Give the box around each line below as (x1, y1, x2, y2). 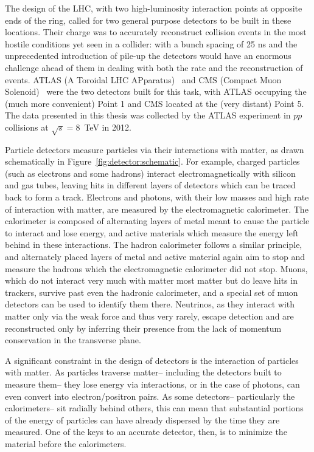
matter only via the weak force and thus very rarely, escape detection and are (5, 310, 294, 323)
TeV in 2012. (84, 120, 131, 133)
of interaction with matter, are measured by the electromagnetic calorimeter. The (5, 202, 309, 215)
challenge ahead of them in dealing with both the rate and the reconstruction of (5, 61, 303, 74)
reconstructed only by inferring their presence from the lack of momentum (5, 321, 282, 334)
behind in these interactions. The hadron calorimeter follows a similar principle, (5, 238, 302, 251)
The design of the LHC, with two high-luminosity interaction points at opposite (5, 2, 302, 14)
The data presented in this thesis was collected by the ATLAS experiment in (5, 109, 291, 122)
